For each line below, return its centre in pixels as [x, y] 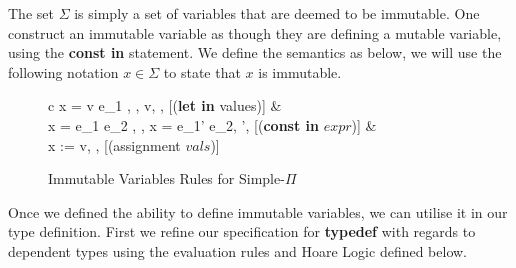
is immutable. [300, 71]
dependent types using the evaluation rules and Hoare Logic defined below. [238, 250]
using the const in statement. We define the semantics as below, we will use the [255, 52]
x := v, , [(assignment [114, 144]
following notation [63, 71]
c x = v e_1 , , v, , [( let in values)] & [165, 105]
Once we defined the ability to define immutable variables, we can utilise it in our [258, 211]
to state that [202, 71]
